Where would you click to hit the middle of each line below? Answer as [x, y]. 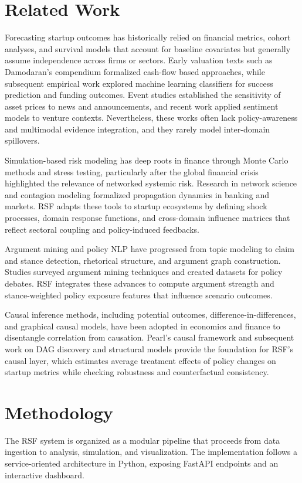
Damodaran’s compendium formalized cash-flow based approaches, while [135, 71]
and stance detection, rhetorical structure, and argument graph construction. [143, 260]
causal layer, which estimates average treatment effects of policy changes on [140, 360]
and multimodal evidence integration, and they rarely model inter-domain [138, 129]
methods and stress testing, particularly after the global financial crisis [132, 171]
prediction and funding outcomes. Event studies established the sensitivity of [143, 95]
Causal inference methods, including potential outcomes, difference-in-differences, [150, 314]
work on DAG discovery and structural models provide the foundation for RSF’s [149, 348]
